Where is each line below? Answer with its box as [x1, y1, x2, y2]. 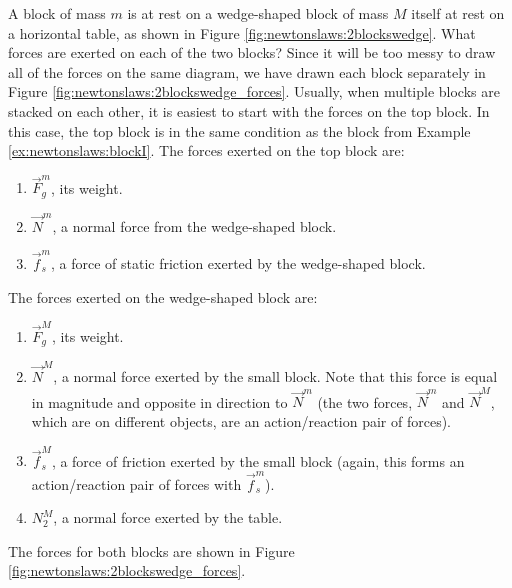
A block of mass [8, 3, 106, 23]
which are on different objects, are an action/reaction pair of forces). [31, 410, 452, 431]
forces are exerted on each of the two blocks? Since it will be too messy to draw [8, 42, 496, 63]
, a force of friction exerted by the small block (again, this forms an [51, 450, 465, 471]
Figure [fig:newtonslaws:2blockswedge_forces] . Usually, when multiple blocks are [8, 81, 500, 102]
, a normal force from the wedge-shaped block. [52, 215, 337, 236]
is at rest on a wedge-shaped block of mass [127, 3, 389, 23]
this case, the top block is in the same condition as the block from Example [8, 120, 471, 141]
